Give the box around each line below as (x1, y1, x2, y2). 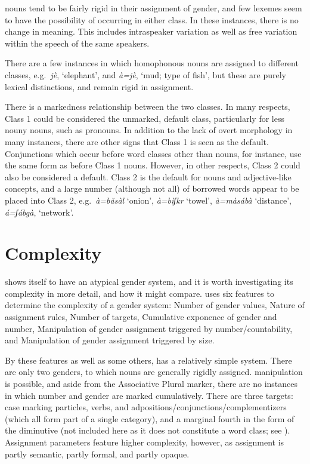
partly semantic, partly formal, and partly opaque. (5, 447, 190, 460)
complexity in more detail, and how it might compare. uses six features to (5, 287, 274, 299)
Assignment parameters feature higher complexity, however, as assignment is (5, 435, 284, 448)
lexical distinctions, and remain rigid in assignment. (5, 80, 194, 93)
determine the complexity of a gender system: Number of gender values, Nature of (5, 299, 305, 311)
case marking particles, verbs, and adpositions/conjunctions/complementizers (5, 401, 287, 413)
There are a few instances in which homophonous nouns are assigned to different (5, 57, 299, 69)
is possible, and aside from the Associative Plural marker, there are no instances (5, 377, 298, 389)
